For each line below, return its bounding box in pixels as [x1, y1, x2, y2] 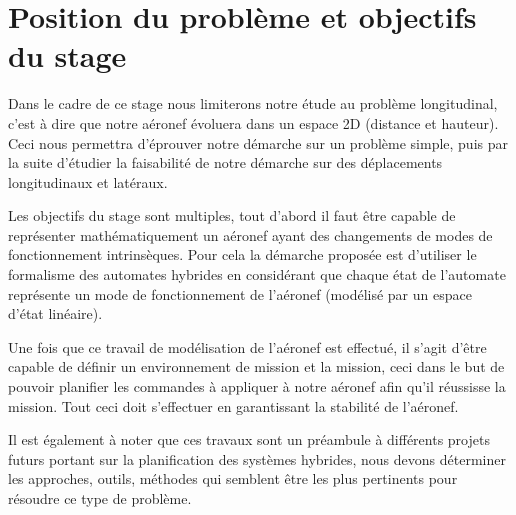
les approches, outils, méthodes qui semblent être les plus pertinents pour [8, 468, 458, 489]
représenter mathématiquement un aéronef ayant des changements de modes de [8, 224, 493, 245]
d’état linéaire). [8, 303, 103, 324]
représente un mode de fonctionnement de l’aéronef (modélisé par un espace [8, 283, 472, 304]
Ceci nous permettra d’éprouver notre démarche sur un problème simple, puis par [8, 132, 508, 153]
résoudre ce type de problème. [8, 488, 192, 508]
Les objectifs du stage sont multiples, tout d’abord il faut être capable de [8, 205, 456, 226]
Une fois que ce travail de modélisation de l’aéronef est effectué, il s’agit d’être [8, 336, 487, 357]
